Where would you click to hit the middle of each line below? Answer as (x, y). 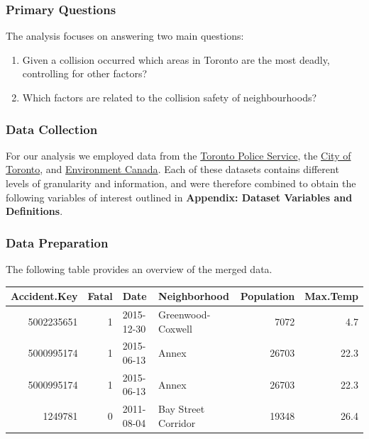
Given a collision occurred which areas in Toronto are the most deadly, (176, 59)
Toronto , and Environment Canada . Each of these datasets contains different (172, 169)
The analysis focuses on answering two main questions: (125, 36)
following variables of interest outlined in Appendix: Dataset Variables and (179, 197)
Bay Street (182, 409)
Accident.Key (44, 296)
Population (268, 296)
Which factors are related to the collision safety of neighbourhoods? (170, 97)
